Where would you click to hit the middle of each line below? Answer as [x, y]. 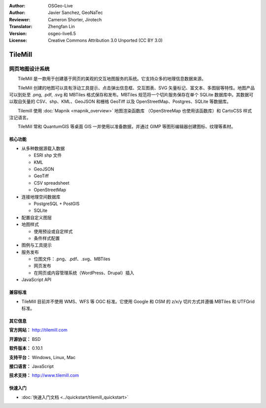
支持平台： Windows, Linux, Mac [42, 357]
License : [18, 40]
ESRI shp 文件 [48, 155]
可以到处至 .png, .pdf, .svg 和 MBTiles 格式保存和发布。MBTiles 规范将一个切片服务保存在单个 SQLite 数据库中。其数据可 [131, 94]
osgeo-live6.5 [62, 33]
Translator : [21, 27]
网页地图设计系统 [29, 69]
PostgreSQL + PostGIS [57, 204]
